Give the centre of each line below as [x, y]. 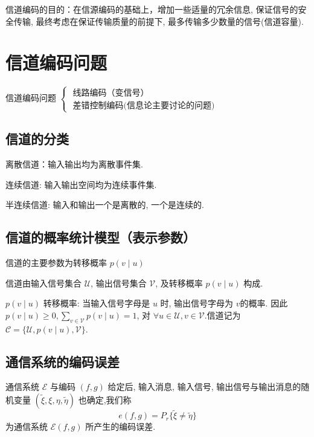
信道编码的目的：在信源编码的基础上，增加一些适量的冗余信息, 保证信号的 [152, 9]
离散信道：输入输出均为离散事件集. [74, 164]
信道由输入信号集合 [43, 283]
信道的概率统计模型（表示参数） [101, 237]
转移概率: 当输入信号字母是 [97, 303]
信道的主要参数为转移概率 [56, 263]
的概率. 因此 [264, 303]
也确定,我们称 [105, 400]
